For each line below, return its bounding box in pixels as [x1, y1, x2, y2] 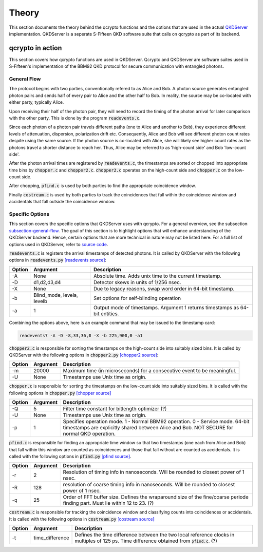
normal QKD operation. [63, 430, 116, 437]
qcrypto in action [9, 44, 62, 52]
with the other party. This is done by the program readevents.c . [9, 115, 141, 121]
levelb [33, 298, 48, 305]
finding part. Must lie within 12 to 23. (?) [63, 500, 154, 507]
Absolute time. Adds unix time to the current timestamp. [93, 272, 222, 279]
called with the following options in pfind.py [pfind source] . [9, 454, 131, 459]
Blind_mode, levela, [33, 291, 78, 298]
